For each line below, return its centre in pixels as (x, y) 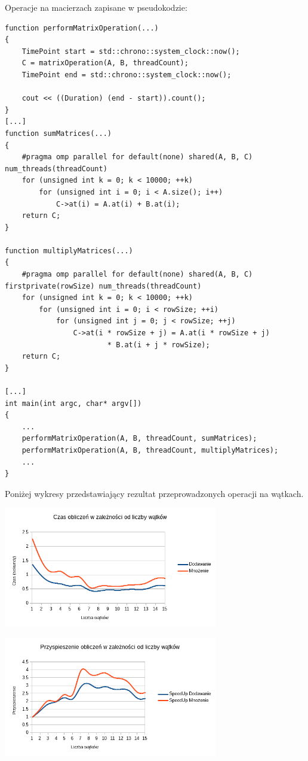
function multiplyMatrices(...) (69, 251)
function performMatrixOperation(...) (82, 28)
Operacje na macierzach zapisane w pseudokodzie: (96, 7)
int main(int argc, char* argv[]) (73, 403)
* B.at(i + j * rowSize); (158, 345)
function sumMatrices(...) (58, 133)
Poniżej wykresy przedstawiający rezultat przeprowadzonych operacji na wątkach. (154, 493)
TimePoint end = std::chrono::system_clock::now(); (127, 75)
